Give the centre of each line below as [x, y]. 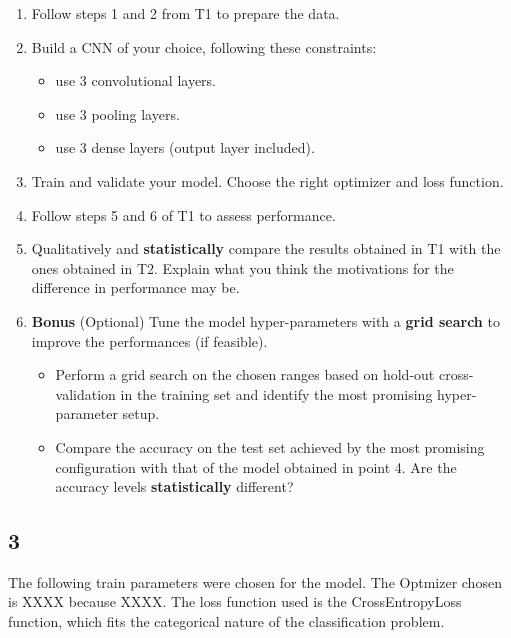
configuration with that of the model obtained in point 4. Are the [256, 466]
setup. [141, 413]
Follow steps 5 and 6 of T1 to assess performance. [183, 214]
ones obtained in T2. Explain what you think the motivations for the [242, 267]
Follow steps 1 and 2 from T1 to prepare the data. [185, 13]
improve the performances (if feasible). [149, 340]
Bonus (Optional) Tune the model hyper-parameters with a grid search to [265, 320]
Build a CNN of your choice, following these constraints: [204, 46]
